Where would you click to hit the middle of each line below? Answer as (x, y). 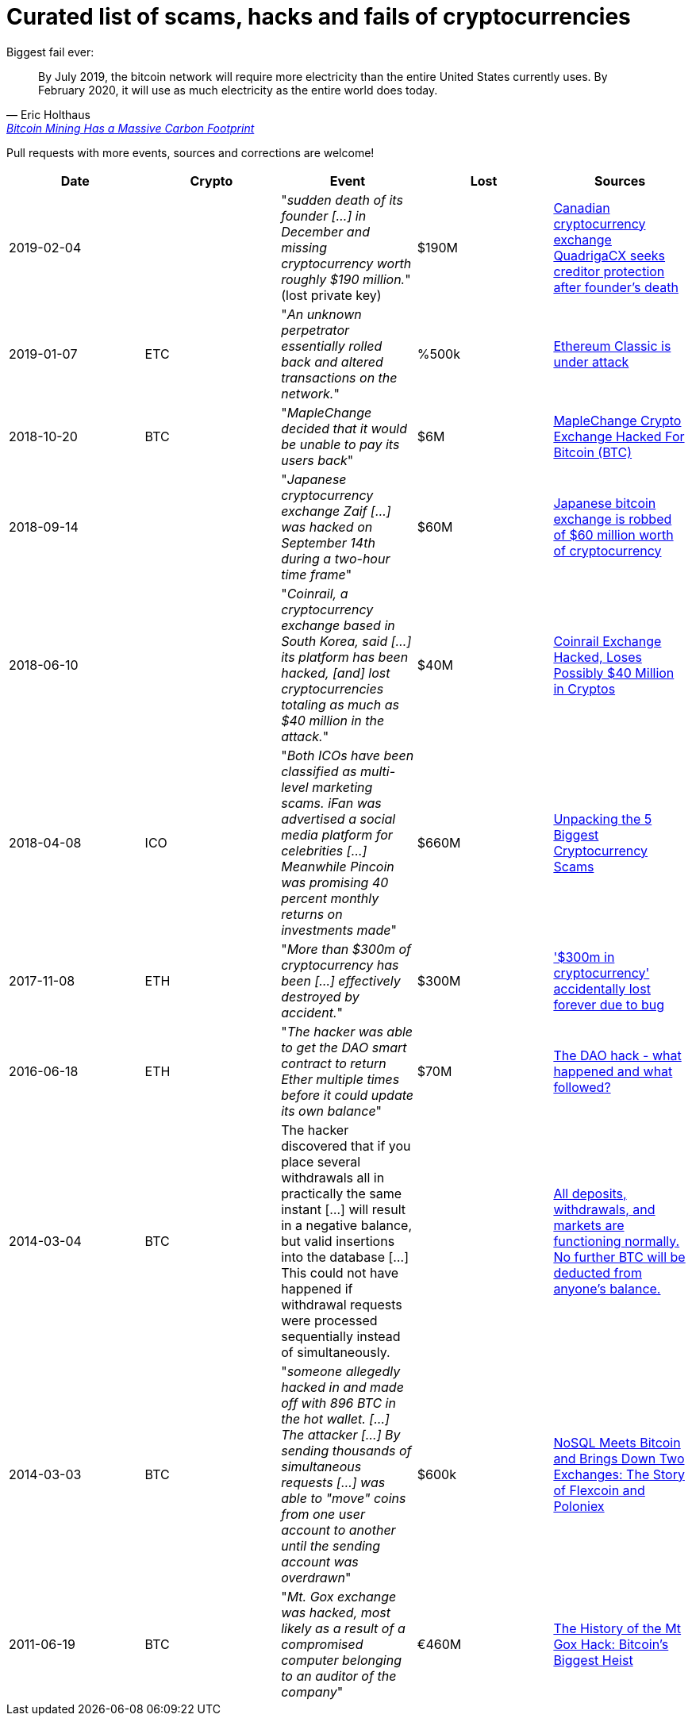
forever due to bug (609, 1004)
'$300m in (584, 957)
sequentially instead (341, 1336)
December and (325, 231)
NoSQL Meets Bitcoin (617, 1442)
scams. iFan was (331, 803)
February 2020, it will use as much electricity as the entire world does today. (238, 90)
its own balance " (332, 1111)
